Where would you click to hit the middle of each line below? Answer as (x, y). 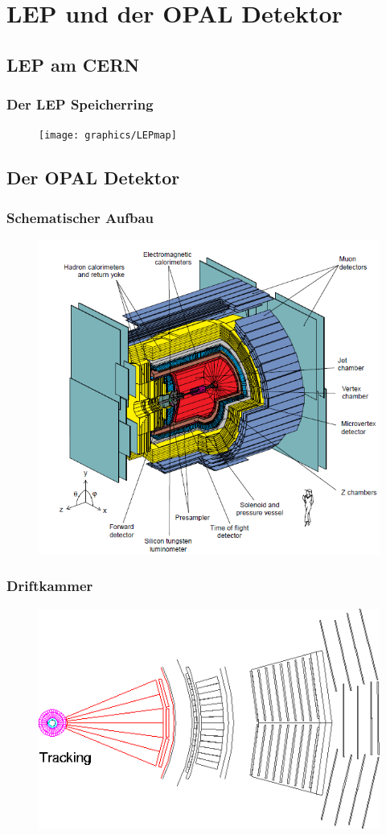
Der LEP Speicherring (80, 104)
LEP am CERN (73, 64)
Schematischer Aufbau (80, 217)
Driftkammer (50, 586)
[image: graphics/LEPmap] (108, 136)
